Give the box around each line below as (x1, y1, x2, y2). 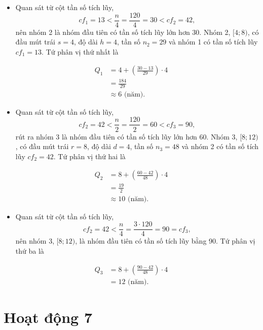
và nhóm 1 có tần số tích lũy (169, 36, 258, 47)
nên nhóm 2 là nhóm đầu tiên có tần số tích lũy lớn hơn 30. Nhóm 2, (15, 26, 231, 37)
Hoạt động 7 (4, 306, 93, 327)
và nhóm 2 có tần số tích (181, 141, 259, 152)
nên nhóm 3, (15, 235, 55, 246)
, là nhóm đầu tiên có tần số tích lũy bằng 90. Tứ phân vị (75, 235, 255, 246)
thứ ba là (15, 246, 44, 256)
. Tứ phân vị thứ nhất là (42, 46, 119, 57)
